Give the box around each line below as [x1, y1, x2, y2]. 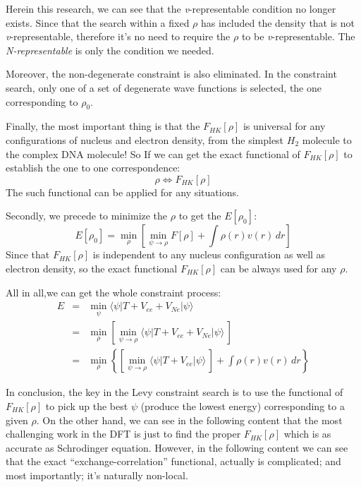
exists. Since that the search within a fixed [6, 15, 190, 30]
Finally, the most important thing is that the [6, 119, 200, 133]
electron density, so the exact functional [6, 260, 178, 275]
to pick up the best [45, 399, 128, 414]
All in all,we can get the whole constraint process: [6, 284, 221, 299]
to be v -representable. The [241, 29, 355, 44]
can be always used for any [220, 260, 337, 275]
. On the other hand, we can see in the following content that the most [36, 412, 343, 427]
